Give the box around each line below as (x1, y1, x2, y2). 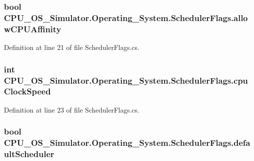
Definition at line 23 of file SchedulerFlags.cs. (4, 104, 139, 115)
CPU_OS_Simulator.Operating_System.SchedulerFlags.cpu (4, 74, 248, 86)
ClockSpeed (4, 85, 51, 97)
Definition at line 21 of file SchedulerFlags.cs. (4, 42, 139, 52)
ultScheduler (4, 148, 54, 160)
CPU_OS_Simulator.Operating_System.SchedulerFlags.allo (4, 11, 248, 23)
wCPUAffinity (4, 23, 61, 35)
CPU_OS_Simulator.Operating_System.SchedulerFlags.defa (4, 137, 251, 149)
